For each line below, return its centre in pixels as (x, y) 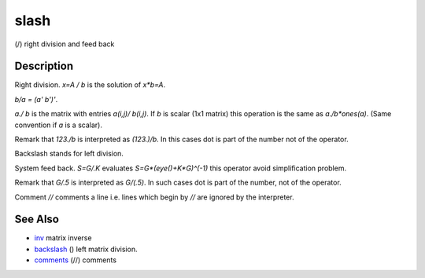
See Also (37, 219)
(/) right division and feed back (65, 44)
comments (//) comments (76, 260)
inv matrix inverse (63, 238)
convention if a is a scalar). (58, 125)
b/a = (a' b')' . (36, 99)
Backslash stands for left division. (69, 154)
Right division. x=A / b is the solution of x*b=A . (90, 85)
